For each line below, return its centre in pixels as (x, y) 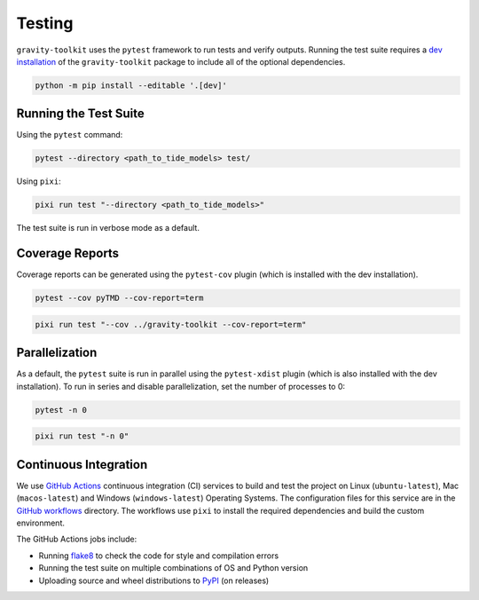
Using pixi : (39, 181)
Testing (45, 23)
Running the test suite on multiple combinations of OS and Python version (173, 568)
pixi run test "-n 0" (82, 436)
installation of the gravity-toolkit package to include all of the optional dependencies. (181, 61)
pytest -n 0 (61, 410)
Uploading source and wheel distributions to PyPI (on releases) (154, 580)
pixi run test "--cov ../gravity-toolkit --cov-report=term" (171, 324)
